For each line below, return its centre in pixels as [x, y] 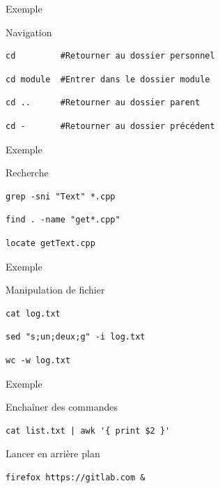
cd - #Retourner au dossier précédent [110, 126]
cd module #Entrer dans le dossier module [108, 79]
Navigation [29, 32]
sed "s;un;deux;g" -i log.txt [76, 337]
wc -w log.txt [38, 360]
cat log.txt [33, 313]
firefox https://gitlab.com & [76, 477]
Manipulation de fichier [55, 290]
